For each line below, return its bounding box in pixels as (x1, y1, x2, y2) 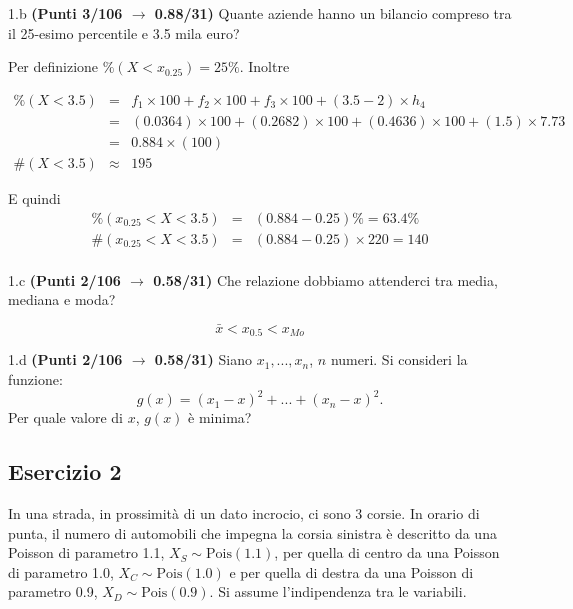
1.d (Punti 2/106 (8, 349, 123, 370)
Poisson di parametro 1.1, (8, 542, 165, 563)
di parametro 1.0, (8, 561, 114, 582)
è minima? (188, 407, 252, 428)
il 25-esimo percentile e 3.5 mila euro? (8, 22, 240, 43)
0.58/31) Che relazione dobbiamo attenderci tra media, (153, 269, 498, 290)
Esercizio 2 (8, 456, 122, 487)
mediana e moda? (8, 289, 116, 310)
